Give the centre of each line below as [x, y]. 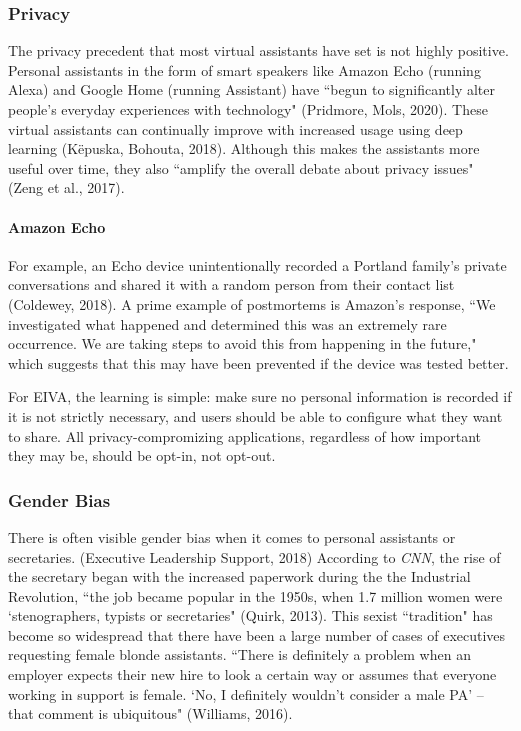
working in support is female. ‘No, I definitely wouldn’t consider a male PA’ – [246, 693]
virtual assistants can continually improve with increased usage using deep [235, 128]
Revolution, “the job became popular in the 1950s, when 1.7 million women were [255, 595]
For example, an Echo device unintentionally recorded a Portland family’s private [257, 264]
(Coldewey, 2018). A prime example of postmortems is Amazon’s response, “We [252, 303]
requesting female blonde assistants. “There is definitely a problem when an [239, 654]
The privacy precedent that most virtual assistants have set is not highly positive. [258, 50]
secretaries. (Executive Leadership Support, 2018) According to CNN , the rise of [254, 556]
